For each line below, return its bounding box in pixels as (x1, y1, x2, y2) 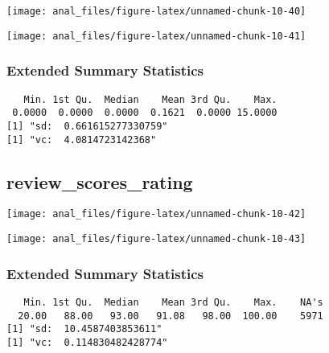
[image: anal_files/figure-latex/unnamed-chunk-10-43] (6, 233, 306, 245)
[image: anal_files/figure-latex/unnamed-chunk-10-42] (6, 208, 306, 220)
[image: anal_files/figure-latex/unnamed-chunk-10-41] (6, 30, 306, 42)
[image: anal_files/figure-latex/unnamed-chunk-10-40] (6, 6, 306, 17)
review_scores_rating (6, 169, 193, 194)
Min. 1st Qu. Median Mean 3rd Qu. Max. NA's (23, 296, 323, 308)
